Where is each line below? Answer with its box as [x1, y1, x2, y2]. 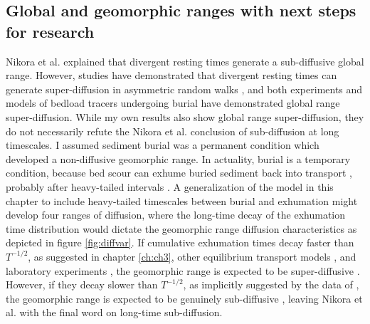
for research [6, 20, 95, 42]
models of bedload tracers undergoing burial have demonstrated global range [6, 95, 340, 110]
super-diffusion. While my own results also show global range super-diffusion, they [6, 109, 364, 124]
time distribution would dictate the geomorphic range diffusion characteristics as [6, 221, 357, 236]
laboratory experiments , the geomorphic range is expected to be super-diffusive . [6, 263, 360, 278]
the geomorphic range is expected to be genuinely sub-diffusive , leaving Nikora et [6, 291, 363, 305]
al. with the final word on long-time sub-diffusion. [6, 305, 223, 320]
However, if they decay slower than [6, 277, 158, 292]
